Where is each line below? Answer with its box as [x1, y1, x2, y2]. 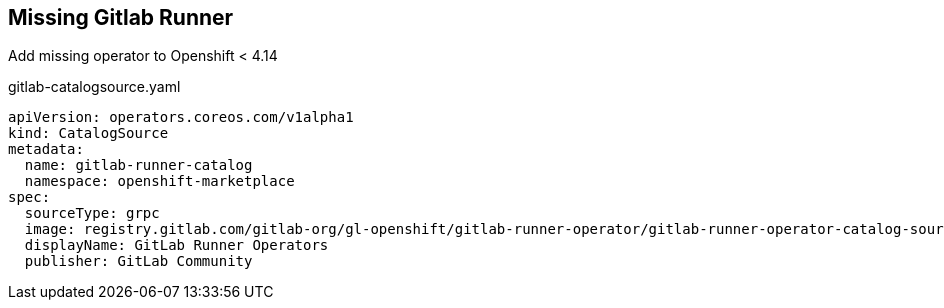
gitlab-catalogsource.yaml [8, 78, 181, 96]
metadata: [8, 141, 84, 158]
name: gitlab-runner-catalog [24, 157, 253, 174]
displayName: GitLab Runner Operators [24, 237, 329, 254]
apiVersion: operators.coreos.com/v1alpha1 [8, 109, 354, 126]
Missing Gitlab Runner [8, 5, 234, 30]
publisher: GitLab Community [24, 253, 253, 270]
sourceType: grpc [24, 205, 160, 222]
